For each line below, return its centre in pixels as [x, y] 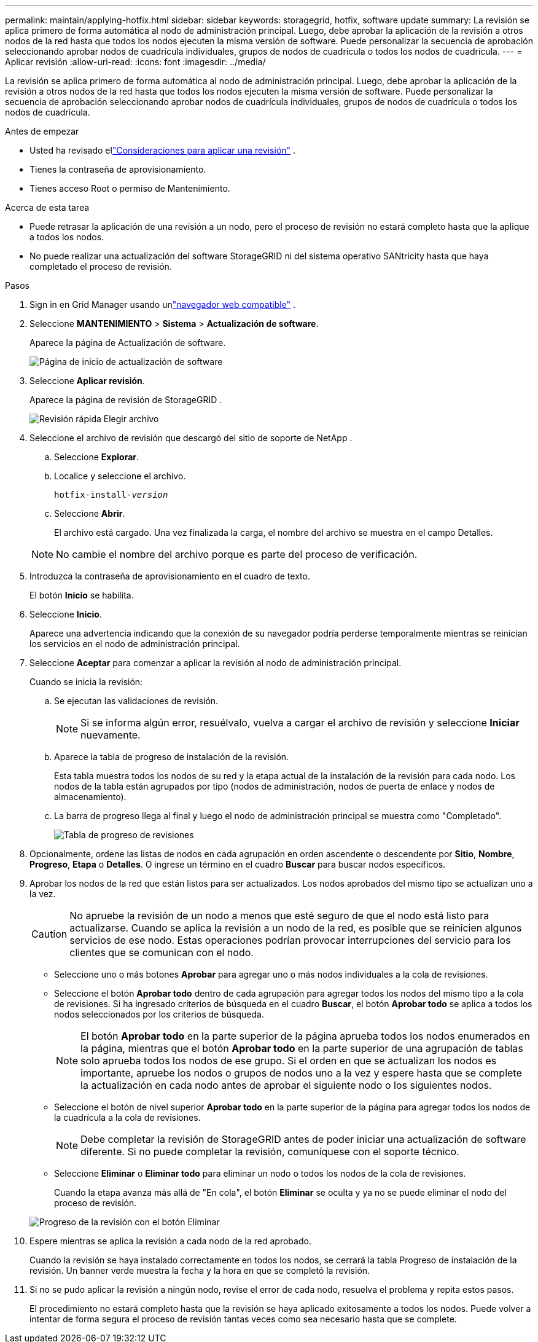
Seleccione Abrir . [90, 513]
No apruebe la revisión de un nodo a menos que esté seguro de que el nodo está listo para [279, 916]
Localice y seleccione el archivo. [120, 476]
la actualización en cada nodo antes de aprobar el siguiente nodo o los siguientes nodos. [286, 1085]
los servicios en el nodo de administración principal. [135, 644]
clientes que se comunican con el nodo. [162, 952]
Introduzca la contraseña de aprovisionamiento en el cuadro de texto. [170, 576]
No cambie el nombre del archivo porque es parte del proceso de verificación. [237, 554]
